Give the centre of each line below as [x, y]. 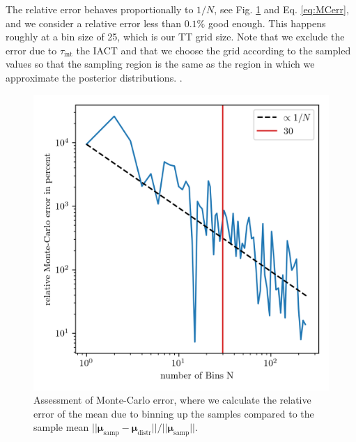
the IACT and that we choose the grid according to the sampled [214, 50]
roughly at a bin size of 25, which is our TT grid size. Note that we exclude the [175, 37]
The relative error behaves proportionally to [100, 9]
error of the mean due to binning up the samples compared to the [174, 413]
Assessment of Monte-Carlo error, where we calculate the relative [172, 400]
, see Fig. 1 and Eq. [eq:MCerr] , [281, 9]
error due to [31, 50]
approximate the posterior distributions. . [94, 77]
